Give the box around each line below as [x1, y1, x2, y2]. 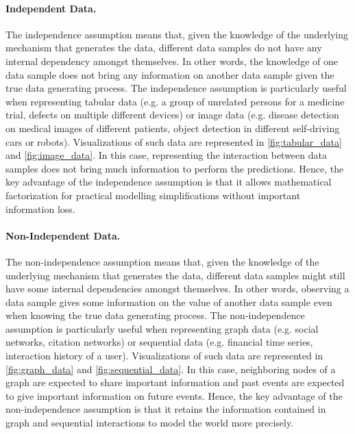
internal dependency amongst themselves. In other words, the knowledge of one [5, 53, 338, 68]
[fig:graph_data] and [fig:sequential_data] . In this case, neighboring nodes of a [5, 361, 336, 376]
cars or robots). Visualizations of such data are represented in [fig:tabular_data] [5, 134, 342, 149]
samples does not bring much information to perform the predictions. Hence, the [5, 161, 344, 175]
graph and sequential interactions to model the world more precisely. [5, 416, 294, 430]
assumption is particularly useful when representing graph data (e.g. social [5, 321, 319, 335]
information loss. [5, 201, 75, 216]
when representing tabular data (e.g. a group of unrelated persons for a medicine [5, 94, 345, 108]
